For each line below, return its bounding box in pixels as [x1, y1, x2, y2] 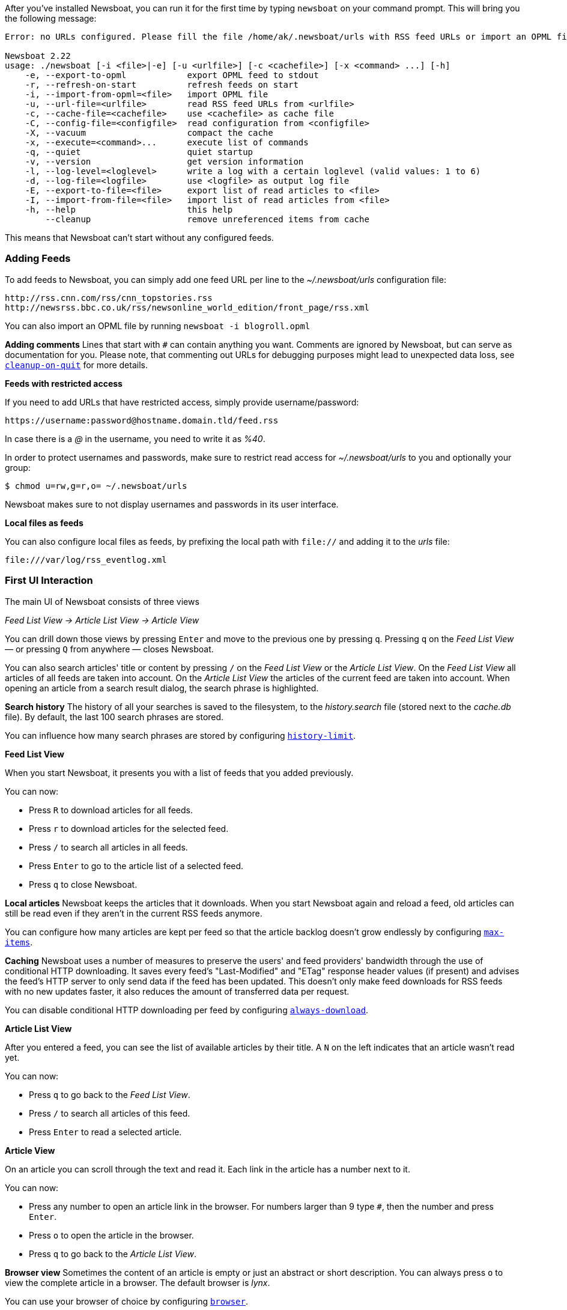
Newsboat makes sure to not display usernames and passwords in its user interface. [5, 499, 339, 509]
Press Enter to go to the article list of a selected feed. [29, 860, 244, 871]
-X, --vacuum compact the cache [25, 128, 273, 138]
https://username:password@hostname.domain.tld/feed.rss [5, 415, 279, 425]
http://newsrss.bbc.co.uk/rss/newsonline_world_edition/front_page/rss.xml [5, 302, 369, 312]
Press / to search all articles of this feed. [29, 1108, 190, 1118]
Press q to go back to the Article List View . [29, 1248, 196, 1259]
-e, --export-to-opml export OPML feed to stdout [25, 70, 319, 80]
